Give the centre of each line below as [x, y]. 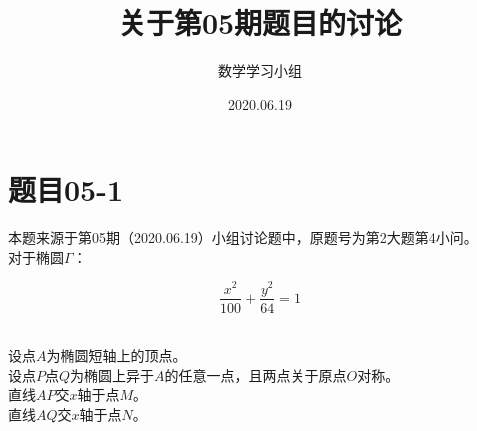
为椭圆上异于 [112, 374]
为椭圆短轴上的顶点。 [116, 355]
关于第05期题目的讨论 [260, 22]
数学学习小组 [260, 70]
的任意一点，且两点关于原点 [255, 374]
